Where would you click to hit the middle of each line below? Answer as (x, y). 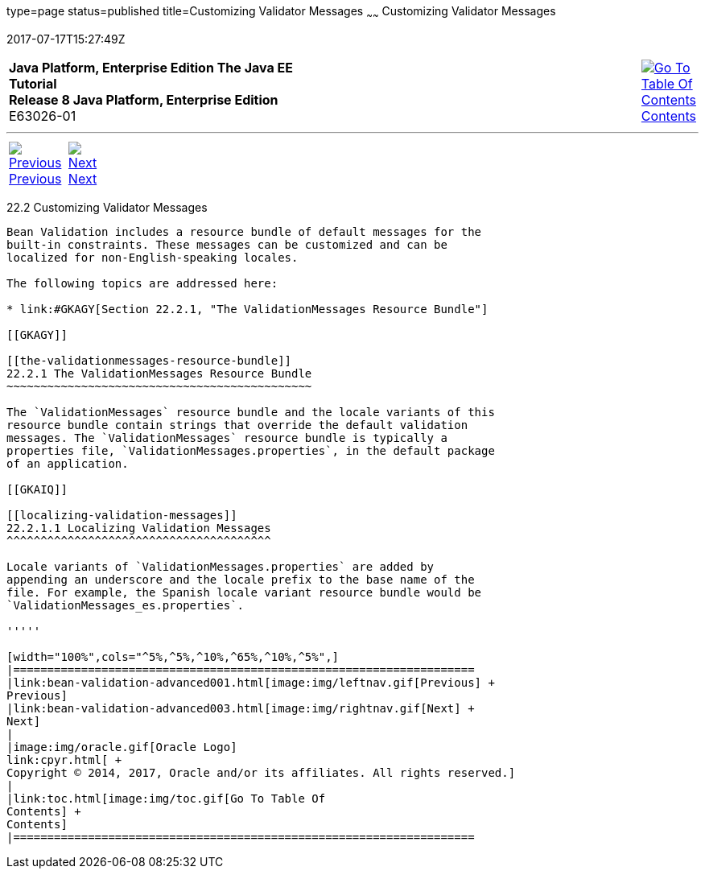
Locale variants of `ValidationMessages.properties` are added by (221, 566)
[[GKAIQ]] (37, 489)
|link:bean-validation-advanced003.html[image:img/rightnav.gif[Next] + (241, 708)
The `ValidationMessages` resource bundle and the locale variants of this (251, 412)
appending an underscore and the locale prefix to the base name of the (241, 579)
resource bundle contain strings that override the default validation (237, 425)
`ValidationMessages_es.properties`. (126, 605)
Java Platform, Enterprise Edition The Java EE (151, 67)
